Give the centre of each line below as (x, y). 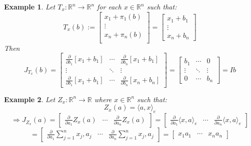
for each (109, 6)
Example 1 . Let (30, 6)
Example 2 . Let (30, 99)
